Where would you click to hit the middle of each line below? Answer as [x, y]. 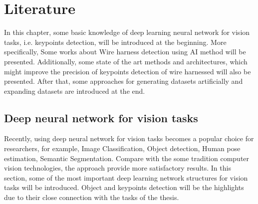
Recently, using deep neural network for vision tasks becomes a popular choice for [129, 138]
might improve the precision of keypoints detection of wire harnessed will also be [128, 71]
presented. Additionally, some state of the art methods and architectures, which [126, 61]
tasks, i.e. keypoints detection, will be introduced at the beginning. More [115, 42]
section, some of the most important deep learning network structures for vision [126, 177]
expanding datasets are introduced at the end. [75, 91]
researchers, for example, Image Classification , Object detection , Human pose [122, 148]
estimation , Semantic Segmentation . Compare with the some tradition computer [127, 158]
